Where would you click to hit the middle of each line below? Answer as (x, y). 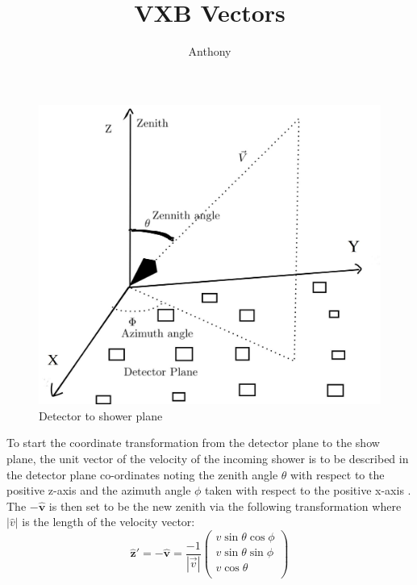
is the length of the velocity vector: (108, 522)
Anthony (210, 51)
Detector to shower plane (101, 415)
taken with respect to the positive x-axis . (308, 490)
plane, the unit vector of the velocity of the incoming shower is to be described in (208, 458)
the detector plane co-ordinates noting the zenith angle (142, 474)
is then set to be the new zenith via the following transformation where (225, 506)
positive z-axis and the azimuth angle (99, 490)
